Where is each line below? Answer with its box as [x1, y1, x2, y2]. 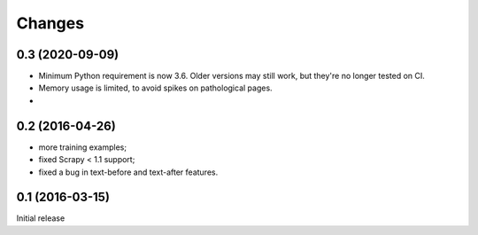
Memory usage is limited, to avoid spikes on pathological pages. [38, 82, 274, 93]
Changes [16, 13, 84, 33]
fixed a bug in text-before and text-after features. [38, 167, 219, 177]
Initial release [16, 213, 66, 223]
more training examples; [38, 142, 127, 153]
